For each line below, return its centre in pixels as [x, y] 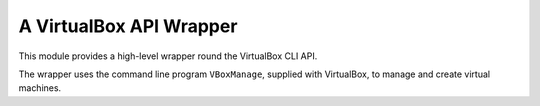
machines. [40, 88]
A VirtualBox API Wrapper [128, 26]
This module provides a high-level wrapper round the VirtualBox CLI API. [168, 56]
